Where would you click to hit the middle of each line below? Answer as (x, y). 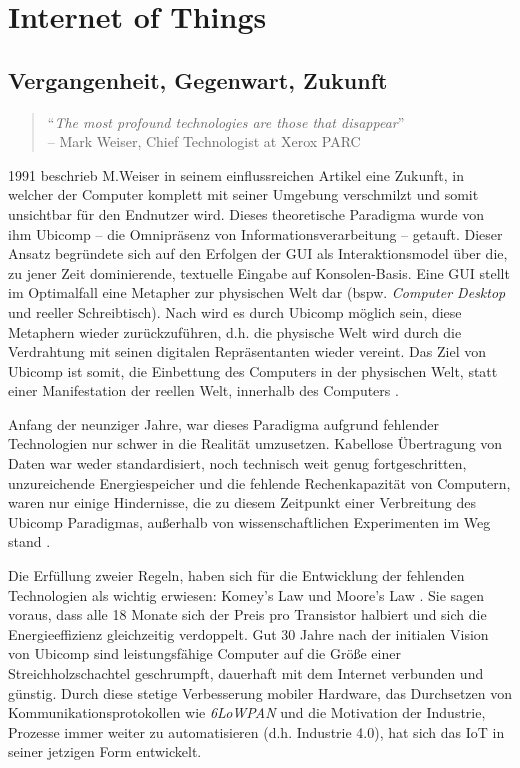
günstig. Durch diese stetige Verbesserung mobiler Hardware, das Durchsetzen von (260, 692)
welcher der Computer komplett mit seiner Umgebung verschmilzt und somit (243, 194)
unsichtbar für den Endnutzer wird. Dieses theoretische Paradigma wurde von (246, 213)
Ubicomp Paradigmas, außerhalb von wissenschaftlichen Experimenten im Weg (249, 521)
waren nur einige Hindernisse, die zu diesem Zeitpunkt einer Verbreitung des (242, 502)
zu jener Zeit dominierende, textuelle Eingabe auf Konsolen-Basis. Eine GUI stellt (259, 272)
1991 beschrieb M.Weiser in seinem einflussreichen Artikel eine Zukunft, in (236, 174)
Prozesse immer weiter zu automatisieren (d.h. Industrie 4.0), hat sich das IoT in (256, 731)
